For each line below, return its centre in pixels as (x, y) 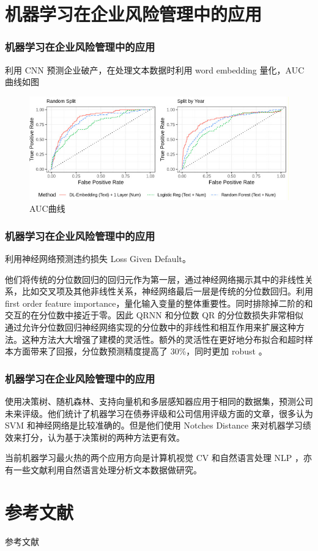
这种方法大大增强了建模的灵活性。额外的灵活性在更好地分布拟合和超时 (163, 339)
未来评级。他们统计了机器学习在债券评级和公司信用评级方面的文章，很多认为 (159, 413)
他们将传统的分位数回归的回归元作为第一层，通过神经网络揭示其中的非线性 (155, 279)
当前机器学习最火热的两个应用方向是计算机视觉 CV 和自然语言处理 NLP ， (154, 458)
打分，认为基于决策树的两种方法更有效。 (103, 437)
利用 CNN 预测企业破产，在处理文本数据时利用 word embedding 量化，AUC (155, 69)
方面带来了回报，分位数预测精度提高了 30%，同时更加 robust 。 (140, 351)
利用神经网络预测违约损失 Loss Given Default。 (98, 259)
